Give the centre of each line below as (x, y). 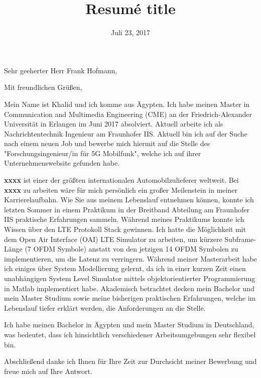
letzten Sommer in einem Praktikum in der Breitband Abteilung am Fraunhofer (127, 209)
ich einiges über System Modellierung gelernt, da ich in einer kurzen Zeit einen (125, 268)
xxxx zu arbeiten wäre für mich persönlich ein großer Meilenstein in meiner (121, 190)
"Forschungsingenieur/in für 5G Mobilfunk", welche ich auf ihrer (103, 153)
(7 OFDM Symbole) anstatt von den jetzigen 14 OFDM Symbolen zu (132, 249)
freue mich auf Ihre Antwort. (48, 371)
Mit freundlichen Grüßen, (43, 87)
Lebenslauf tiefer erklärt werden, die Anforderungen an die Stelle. (105, 307)
